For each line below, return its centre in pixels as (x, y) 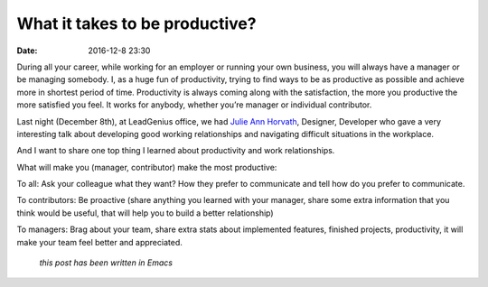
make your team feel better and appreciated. (99, 242)
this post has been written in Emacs (106, 263)
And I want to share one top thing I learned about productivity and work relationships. (176, 151)
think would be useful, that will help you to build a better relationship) (145, 213)
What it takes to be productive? (136, 23)
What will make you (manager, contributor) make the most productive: (147, 167)
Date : (27, 51)
